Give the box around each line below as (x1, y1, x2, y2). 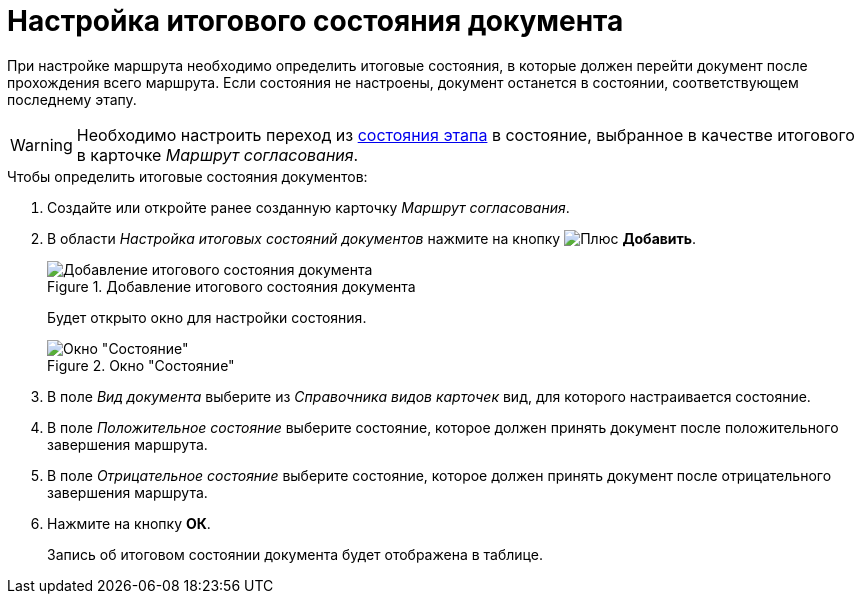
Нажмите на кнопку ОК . (47, 514, 211, 532)
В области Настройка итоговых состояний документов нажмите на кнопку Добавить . (47, 229, 697, 247)
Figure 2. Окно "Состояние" (47, 356, 235, 374)
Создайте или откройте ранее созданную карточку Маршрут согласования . (47, 198, 570, 216)
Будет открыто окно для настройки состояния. (47, 308, 367, 326)
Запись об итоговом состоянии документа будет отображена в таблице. (47, 545, 543, 563)
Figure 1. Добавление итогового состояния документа (47, 277, 416, 295)
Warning (10, 134, 73, 155)
